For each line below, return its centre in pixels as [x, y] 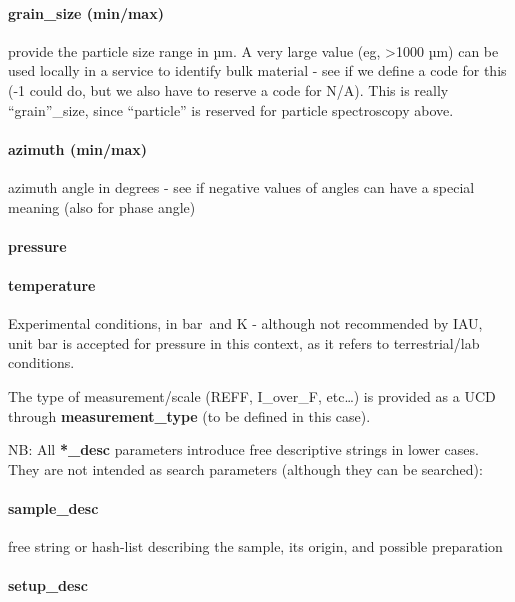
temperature [52, 284]
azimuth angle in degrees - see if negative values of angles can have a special [241, 186]
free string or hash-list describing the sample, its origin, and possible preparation [255, 546]
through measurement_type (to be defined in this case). [189, 415]
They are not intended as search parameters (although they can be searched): [245, 468]
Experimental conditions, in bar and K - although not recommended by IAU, [245, 323]
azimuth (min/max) [78, 148]
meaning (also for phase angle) [102, 206]
